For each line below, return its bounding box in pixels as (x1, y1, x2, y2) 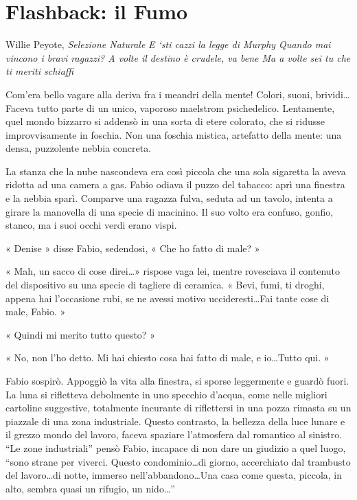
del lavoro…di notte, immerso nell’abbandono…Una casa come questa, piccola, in (5, 468, 343, 482)
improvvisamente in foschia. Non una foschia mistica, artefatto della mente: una (5, 127, 342, 141)
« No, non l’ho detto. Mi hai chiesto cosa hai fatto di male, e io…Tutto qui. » (5, 350, 330, 365)
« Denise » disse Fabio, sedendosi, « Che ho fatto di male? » (5, 240, 260, 255)
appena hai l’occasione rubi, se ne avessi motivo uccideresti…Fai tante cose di (5, 291, 330, 305)
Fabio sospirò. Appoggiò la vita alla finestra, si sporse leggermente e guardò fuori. (5, 374, 349, 387)
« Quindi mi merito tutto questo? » (5, 327, 155, 341)
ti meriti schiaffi (5, 64, 74, 78)
